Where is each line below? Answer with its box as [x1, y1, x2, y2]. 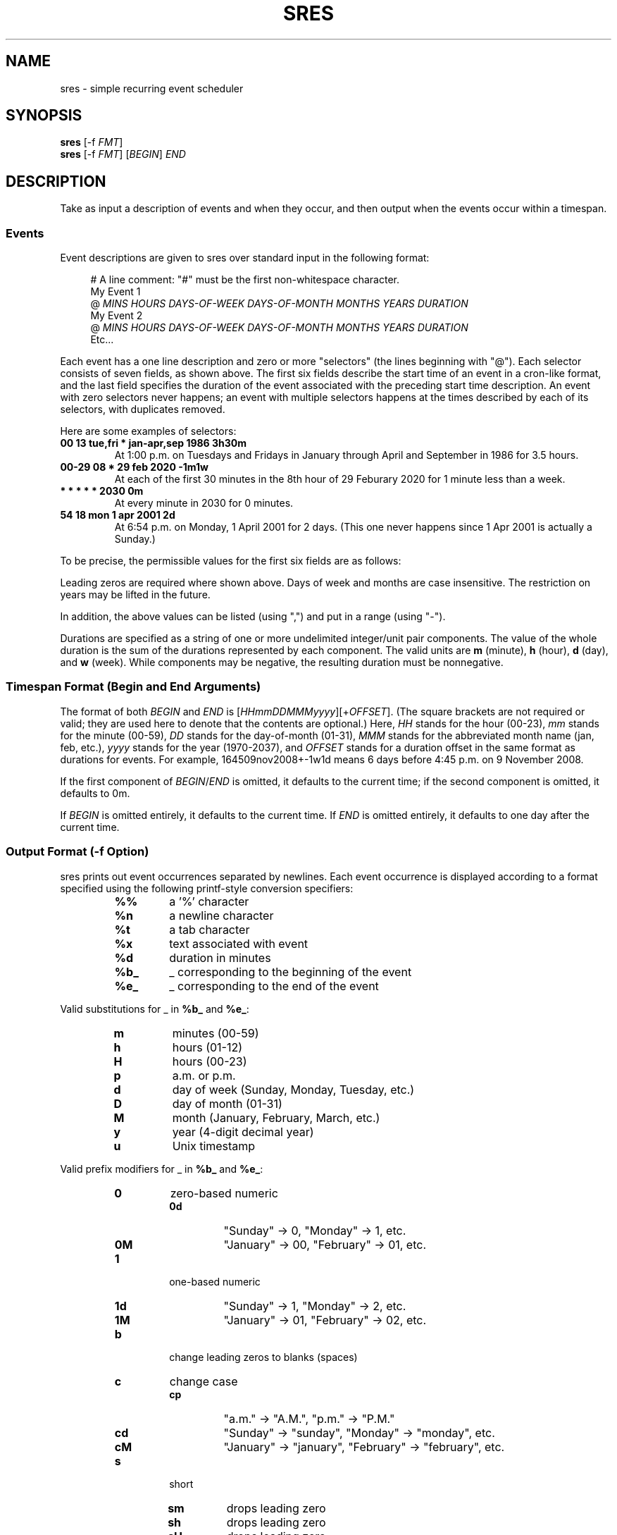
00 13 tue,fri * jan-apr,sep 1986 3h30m [60, 437, 247, 450]
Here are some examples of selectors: [60, 425, 237, 438]
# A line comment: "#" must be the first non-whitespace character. [90, 273, 399, 286]
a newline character [169, 908, 274, 923]
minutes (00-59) [172, 1025, 259, 1040]
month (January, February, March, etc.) [172, 1110, 380, 1125]
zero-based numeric [170, 1185, 278, 1200]
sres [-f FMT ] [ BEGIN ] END [60, 148, 186, 161]
